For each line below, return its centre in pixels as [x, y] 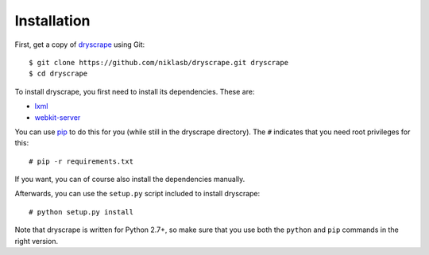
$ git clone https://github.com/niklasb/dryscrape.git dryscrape [159, 62]
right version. [37, 241]
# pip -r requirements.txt [81, 161]
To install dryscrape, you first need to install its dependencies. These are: [135, 91]
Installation [52, 21]
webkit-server [58, 117]
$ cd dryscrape [58, 74]
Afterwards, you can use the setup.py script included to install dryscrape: [137, 194]
